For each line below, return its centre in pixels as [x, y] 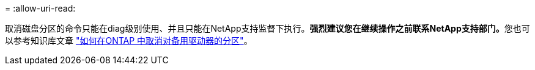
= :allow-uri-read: [40, 8]
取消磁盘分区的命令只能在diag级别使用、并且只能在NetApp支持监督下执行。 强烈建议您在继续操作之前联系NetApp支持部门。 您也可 [267, 28]
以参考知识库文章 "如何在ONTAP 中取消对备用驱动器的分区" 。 [129, 40]
